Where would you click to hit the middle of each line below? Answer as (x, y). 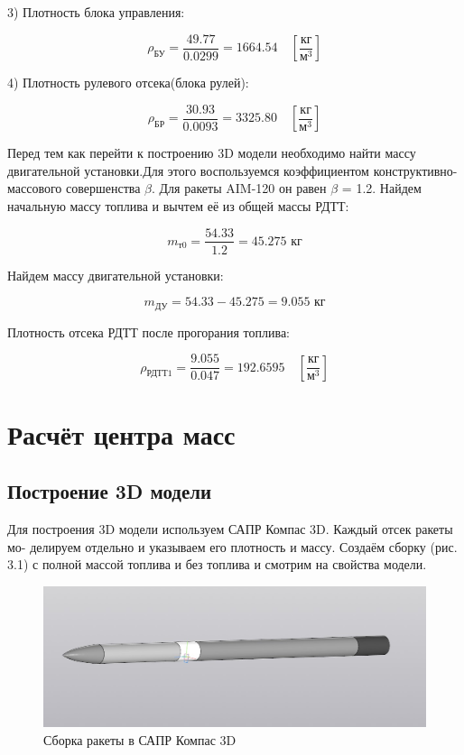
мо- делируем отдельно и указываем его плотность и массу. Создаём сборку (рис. (232, 546)
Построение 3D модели (110, 491)
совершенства (103, 188)
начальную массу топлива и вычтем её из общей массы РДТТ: (178, 205)
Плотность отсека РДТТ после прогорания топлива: (149, 331)
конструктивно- (415, 170)
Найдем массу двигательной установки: (116, 275)
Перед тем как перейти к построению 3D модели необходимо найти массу (212, 153)
